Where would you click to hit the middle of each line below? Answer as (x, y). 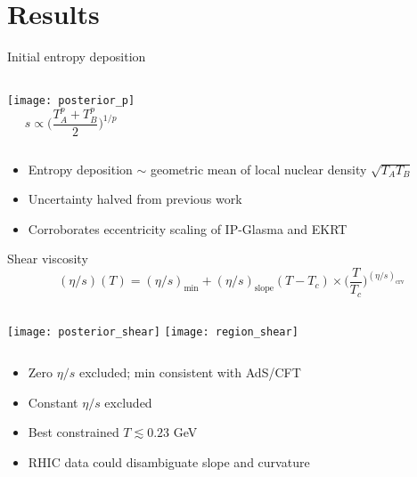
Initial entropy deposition (77, 57)
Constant (53, 402)
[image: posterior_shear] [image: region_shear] (153, 331)
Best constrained (74, 432)
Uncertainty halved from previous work (135, 199)
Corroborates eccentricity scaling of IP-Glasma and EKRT (188, 228)
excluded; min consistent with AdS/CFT (190, 372)
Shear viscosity (48, 259)
